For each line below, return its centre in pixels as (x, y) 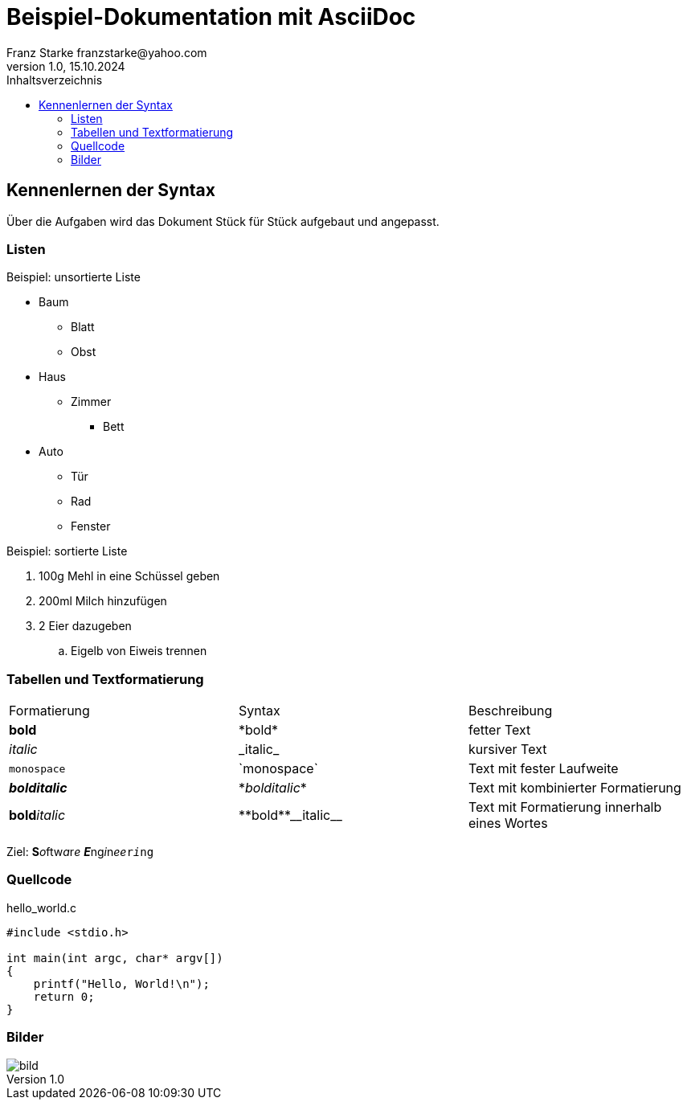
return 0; (64, 996)
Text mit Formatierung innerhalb (565, 807)
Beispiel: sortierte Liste (67, 551)
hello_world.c (42, 907)
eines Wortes (508, 823)
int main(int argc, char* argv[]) (115, 958)
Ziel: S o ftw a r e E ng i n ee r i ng (80, 852)
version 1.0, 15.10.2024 (66, 66)
